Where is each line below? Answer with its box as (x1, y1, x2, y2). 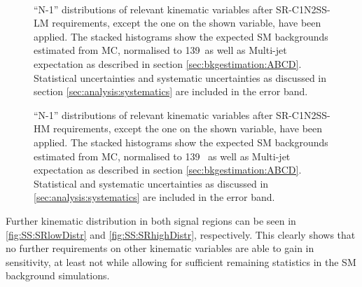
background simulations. (6, 268, 110, 283)
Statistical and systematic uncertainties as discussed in (34, 176, 269, 190)
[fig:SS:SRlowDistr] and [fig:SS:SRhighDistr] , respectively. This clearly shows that (6, 227, 356, 241)
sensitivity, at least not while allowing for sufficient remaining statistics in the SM (6, 254, 356, 269)
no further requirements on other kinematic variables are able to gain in (6, 241, 314, 255)
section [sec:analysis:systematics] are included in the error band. (34, 84, 308, 99)
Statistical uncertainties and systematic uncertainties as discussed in (34, 70, 327, 85)
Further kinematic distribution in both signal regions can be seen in (6, 213, 296, 227)
